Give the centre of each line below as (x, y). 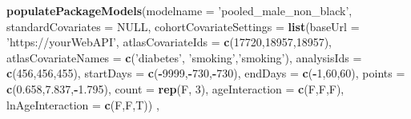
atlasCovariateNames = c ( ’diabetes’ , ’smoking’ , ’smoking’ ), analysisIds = (184, 57)
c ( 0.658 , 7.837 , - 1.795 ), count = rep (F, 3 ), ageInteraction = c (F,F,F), (175, 88)
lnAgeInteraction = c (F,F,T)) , (83, 104)
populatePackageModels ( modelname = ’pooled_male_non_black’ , (179, 10)
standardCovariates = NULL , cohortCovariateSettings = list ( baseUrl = (183, 26)
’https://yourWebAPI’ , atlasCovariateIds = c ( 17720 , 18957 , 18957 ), (169, 42)
